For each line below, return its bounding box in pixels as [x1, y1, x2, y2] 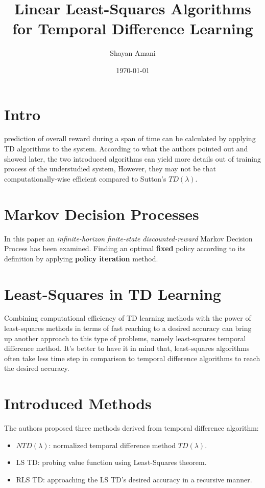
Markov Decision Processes [4, 203, 199, 224]
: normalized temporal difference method [49, 439, 176, 450]
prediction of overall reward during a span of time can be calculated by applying [4, 133, 256, 144]
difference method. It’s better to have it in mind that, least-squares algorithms [4, 343, 250, 353]
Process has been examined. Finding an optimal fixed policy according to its [4, 243, 246, 254]
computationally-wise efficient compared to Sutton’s [4, 173, 166, 184]
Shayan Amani [110, 48, 156, 58]
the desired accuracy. [4, 363, 69, 373]
